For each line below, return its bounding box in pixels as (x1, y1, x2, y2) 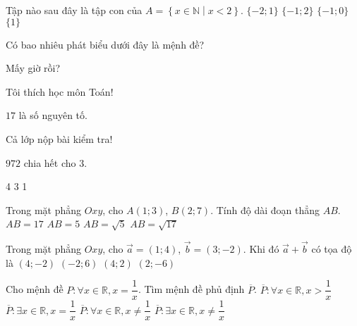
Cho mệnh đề (6, 282, 63, 296)
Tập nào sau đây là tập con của (6, 3, 143, 17)
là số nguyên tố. (18, 108, 87, 123)
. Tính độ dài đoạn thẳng (210, 202, 320, 217)
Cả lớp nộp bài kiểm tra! (6, 131, 113, 146)
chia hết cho (23, 155, 76, 170)
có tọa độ (311, 242, 352, 256)
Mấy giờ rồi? (6, 61, 61, 75)
